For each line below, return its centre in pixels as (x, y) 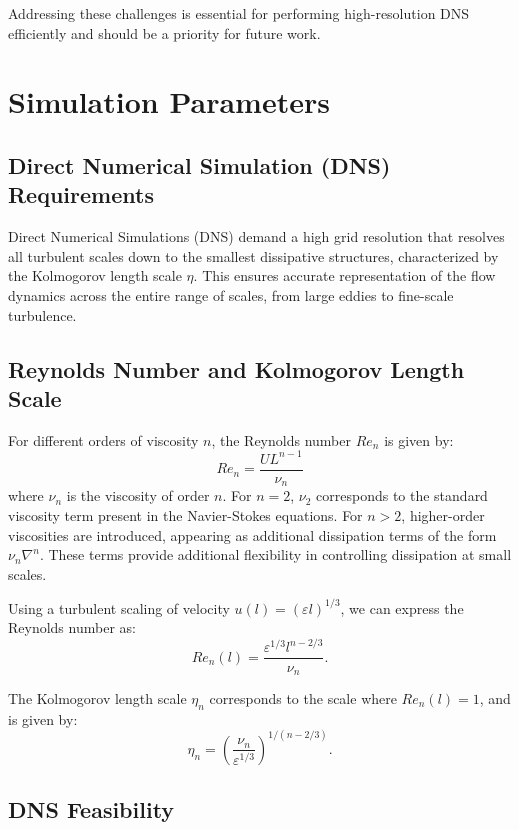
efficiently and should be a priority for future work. (164, 32)
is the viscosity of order (138, 495)
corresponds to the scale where (303, 698)
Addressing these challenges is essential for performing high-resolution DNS (239, 13)
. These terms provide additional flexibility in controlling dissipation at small (275, 554)
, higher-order (443, 514)
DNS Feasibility (91, 809)
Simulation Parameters (169, 101)
